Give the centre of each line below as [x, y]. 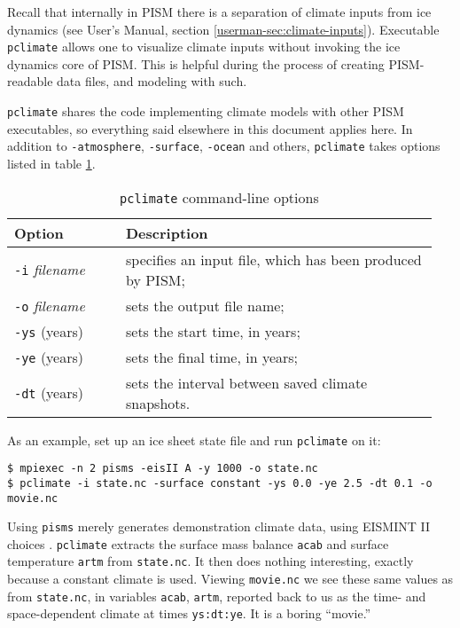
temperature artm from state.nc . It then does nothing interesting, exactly [211, 561]
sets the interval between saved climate [246, 382]
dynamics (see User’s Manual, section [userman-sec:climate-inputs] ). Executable [223, 29]
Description [167, 232]
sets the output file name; [205, 305]
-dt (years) [49, 393]
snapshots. [158, 403]
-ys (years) [49, 331]
